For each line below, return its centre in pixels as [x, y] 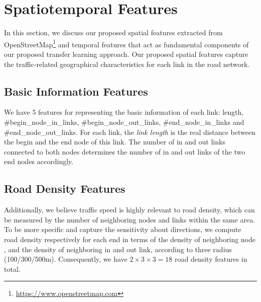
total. [12, 269]
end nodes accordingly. [39, 161]
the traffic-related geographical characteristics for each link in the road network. [127, 64]
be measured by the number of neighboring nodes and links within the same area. [130, 219]
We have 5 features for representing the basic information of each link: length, [124, 112]
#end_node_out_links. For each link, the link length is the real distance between [130, 132]
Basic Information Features [76, 91]
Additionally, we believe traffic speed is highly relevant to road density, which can [129, 210]
